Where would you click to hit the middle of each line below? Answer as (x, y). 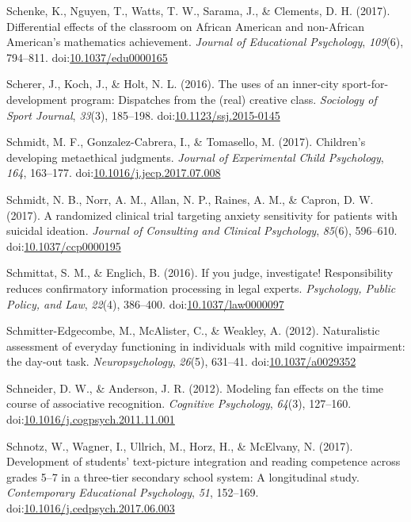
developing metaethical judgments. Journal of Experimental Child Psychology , (195, 157)
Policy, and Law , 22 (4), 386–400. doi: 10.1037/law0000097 (145, 303)
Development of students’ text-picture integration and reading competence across (204, 461)
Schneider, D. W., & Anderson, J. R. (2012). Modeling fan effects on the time (195, 388)
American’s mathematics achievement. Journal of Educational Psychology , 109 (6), (205, 42)
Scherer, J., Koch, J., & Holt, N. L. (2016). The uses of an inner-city (173, 84)
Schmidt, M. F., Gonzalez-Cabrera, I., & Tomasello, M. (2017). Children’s (186, 142)
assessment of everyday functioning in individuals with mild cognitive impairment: (206, 345)
